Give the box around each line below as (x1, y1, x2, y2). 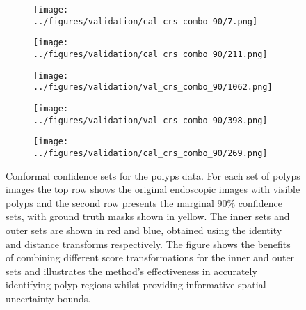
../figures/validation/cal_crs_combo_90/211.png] (33, 49, 268, 59)
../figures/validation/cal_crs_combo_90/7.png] (33, 16, 258, 26)
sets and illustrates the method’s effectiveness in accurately (6, 263, 257, 278)
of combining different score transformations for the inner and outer (6, 250, 295, 265)
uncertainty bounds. (6, 290, 91, 305)
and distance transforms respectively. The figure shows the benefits (6, 236, 291, 251)
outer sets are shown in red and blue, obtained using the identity (6, 222, 282, 237)
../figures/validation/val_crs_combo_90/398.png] (33, 115, 268, 125)
